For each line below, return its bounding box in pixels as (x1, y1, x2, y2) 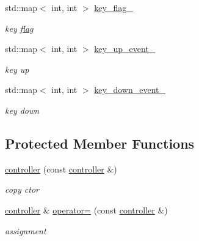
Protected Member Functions (5, 133, 195, 152)
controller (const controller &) (5, 162, 117, 175)
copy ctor (5, 183, 39, 196)
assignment (5, 224, 46, 237)
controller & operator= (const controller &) (5, 203, 168, 216)
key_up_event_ (94, 42, 156, 55)
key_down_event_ (94, 83, 165, 96)
